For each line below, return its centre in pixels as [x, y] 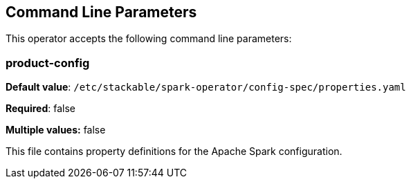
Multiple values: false [56, 130]
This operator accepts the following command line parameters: [149, 39]
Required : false [40, 109]
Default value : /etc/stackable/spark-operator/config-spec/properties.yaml [206, 87]
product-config [48, 63]
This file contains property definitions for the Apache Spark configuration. [174, 151]
